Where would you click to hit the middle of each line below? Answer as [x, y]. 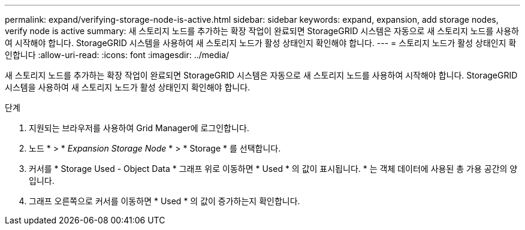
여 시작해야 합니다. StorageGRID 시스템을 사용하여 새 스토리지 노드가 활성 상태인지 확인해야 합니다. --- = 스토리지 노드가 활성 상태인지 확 [261, 43]
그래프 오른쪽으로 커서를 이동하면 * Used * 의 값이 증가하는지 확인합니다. [165, 201]
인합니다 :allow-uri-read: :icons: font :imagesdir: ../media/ [117, 55]
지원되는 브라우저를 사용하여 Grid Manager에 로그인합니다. [139, 128]
